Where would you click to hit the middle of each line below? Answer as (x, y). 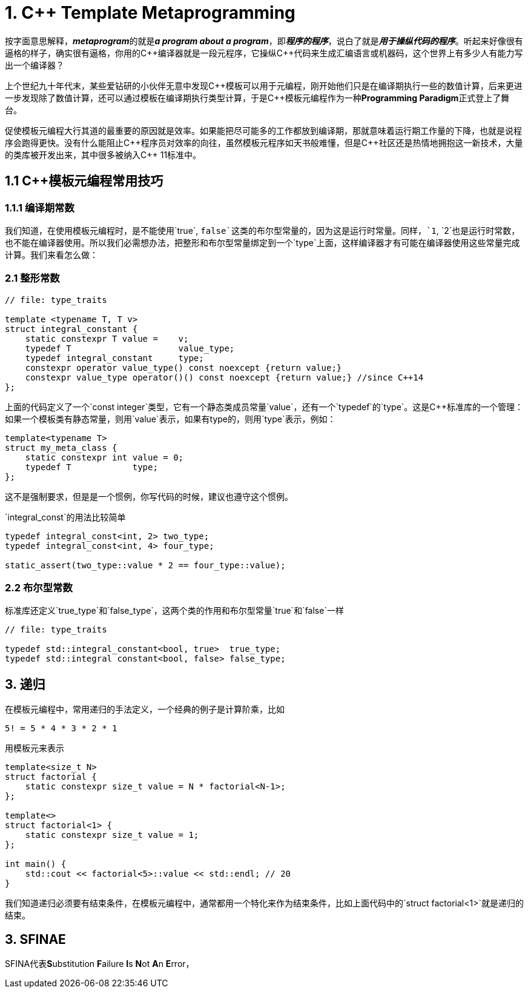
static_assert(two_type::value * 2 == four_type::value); (145, 565)
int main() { (36, 864)
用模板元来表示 (35, 748)
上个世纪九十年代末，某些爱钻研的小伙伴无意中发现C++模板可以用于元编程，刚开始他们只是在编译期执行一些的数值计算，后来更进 (264, 85)
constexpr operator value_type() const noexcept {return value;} (183, 367)
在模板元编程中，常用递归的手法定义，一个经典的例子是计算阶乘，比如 (145, 709)
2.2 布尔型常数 (39, 588)
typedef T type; (91, 467)
